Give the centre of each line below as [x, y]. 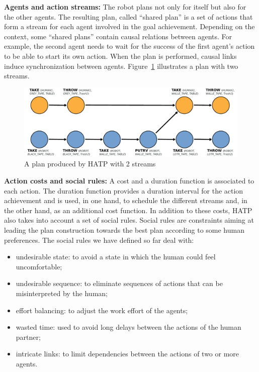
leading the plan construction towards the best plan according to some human [124, 229]
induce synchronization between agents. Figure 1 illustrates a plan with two [121, 66]
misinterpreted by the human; [62, 293]
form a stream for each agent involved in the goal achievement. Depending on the [129, 26]
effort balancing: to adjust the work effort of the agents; [102, 310]
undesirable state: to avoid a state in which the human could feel [116, 257]
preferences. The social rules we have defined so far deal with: [99, 240]
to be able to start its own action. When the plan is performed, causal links [120, 56]
